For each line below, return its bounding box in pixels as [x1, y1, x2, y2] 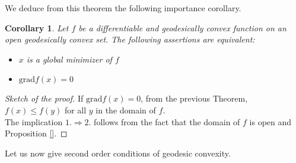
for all [64, 103, 87, 116]
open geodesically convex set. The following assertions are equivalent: [5, 33, 255, 45]
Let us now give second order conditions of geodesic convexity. [5, 146, 231, 159]
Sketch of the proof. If [5, 92, 84, 105]
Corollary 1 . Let [5, 21, 69, 34]
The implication [5, 115, 63, 128]
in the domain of [96, 103, 156, 116]
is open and [249, 115, 292, 128]
